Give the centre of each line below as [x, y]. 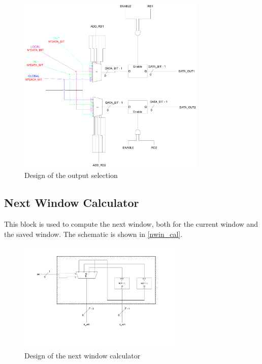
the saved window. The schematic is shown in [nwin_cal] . [93, 234]
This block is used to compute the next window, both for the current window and [131, 224]
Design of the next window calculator [83, 356]
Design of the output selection [71, 175]
